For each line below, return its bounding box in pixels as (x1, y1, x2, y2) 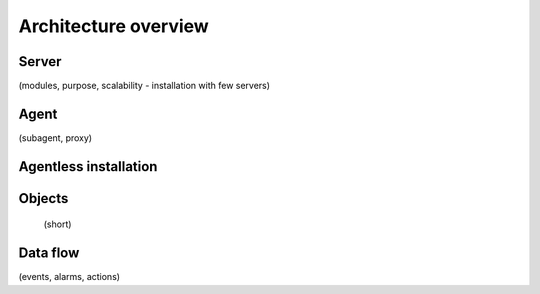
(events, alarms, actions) (18, 271, 120, 283)
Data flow (18, 245, 80, 262)
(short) (43, 218, 72, 230)
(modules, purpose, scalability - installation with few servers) (18, 80, 270, 92)
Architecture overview (18, 15, 209, 37)
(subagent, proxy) (18, 131, 93, 144)
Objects (18, 190, 69, 207)
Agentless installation (18, 158, 158, 175)
